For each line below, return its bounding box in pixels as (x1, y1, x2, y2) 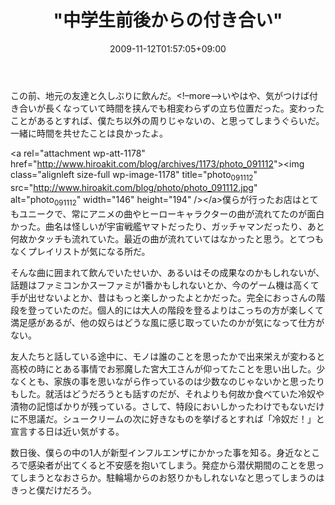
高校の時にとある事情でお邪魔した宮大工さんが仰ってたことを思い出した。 (10, 362, 317, 375)
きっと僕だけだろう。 (10, 484, 97, 496)
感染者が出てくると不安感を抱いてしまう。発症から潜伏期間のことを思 (27, 459, 317, 471)
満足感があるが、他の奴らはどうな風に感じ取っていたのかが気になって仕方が (10, 316, 325, 328)
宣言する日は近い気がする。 (10, 425, 125, 437)
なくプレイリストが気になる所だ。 (10, 245, 151, 257)
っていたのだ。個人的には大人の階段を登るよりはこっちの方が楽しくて (36, 304, 325, 316)
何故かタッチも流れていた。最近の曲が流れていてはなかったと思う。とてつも (10, 232, 324, 245)
